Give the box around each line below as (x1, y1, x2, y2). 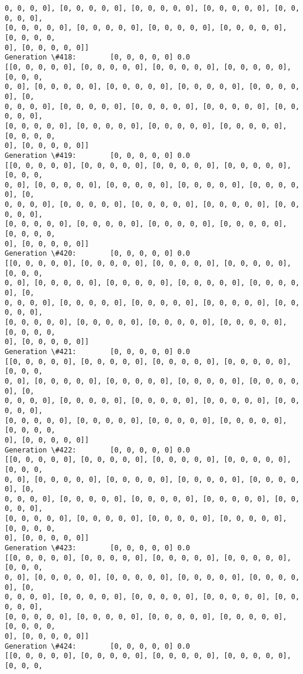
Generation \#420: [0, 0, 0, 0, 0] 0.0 (5, 249, 190, 258)
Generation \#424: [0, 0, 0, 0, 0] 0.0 (5, 642, 190, 650)
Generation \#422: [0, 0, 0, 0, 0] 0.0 (5, 445, 190, 454)
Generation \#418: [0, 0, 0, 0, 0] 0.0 (5, 53, 190, 62)
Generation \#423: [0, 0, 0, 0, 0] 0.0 (5, 544, 190, 553)
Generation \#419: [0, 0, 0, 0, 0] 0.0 (5, 151, 190, 160)
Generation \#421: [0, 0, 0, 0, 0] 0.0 (5, 347, 190, 356)
